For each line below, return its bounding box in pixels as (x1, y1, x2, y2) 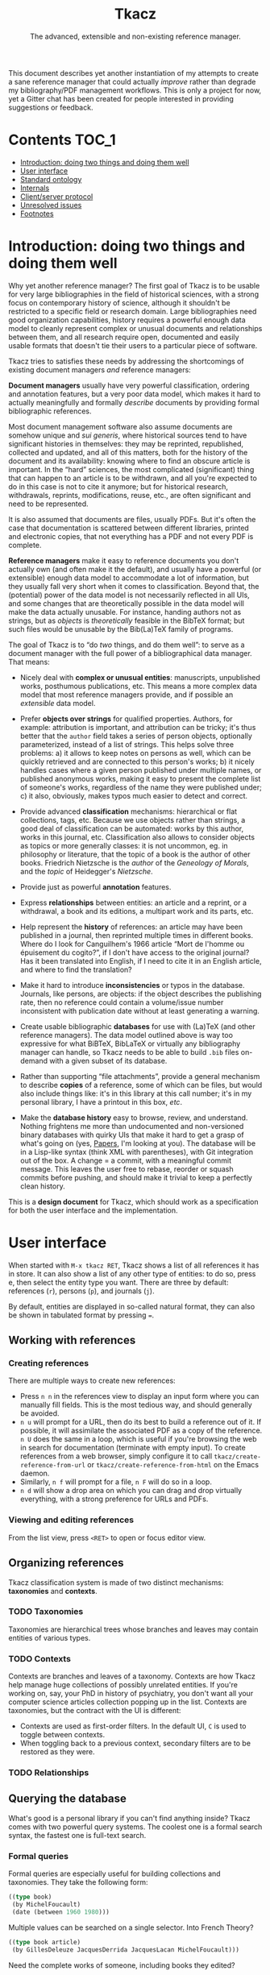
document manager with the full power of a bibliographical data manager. (8, 648, 252, 658)
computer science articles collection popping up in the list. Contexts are (8, 1697, 247, 1707)
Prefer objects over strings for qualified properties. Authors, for (19, 714, 233, 724)
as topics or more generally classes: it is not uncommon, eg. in (19, 840, 228, 850)
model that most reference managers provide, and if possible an (19, 690, 234, 699)
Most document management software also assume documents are (8, 421, 233, 431)
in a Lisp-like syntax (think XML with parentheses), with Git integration (19, 1147, 254, 1156)
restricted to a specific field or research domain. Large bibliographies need (8, 306, 257, 316)
